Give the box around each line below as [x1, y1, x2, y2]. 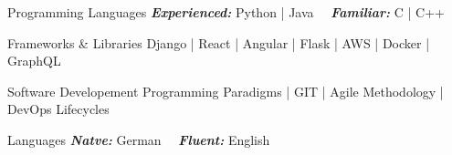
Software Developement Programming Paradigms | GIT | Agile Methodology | [7, 81, 444, 100]
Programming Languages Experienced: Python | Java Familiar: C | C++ [7, 3, 445, 21]
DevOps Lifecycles [7, 99, 110, 119]
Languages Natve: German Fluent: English [7, 129, 270, 149]
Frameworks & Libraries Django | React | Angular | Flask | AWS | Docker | [7, 33, 430, 52]
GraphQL [7, 51, 61, 70]
